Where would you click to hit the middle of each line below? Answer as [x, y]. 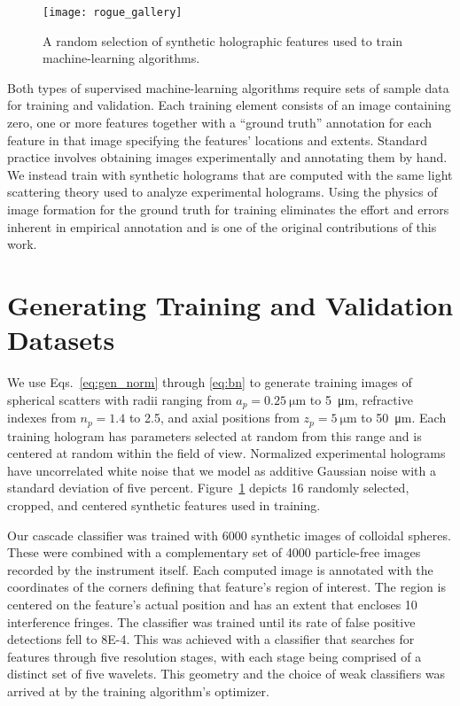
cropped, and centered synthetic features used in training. [164, 504]
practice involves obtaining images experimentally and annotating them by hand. [227, 157]
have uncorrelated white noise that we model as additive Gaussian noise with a [222, 470]
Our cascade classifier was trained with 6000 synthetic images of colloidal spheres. [229, 535]
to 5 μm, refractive [361, 399]
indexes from [42, 418]
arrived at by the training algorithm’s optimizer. [138, 690]
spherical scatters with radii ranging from [120, 399]
